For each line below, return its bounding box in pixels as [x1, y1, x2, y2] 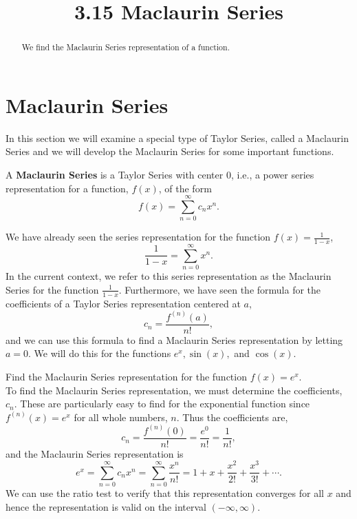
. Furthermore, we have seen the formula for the [118, 282, 321, 296]
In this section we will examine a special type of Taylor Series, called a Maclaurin [6, 130, 349, 145]
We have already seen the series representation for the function [6, 230, 271, 244]
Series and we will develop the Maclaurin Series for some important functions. [6, 144, 334, 159]
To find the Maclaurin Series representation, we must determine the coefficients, [6, 383, 343, 397]
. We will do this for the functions [28, 346, 171, 360]
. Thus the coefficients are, [176, 409, 288, 424]
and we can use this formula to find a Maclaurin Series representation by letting [6, 332, 343, 347]
